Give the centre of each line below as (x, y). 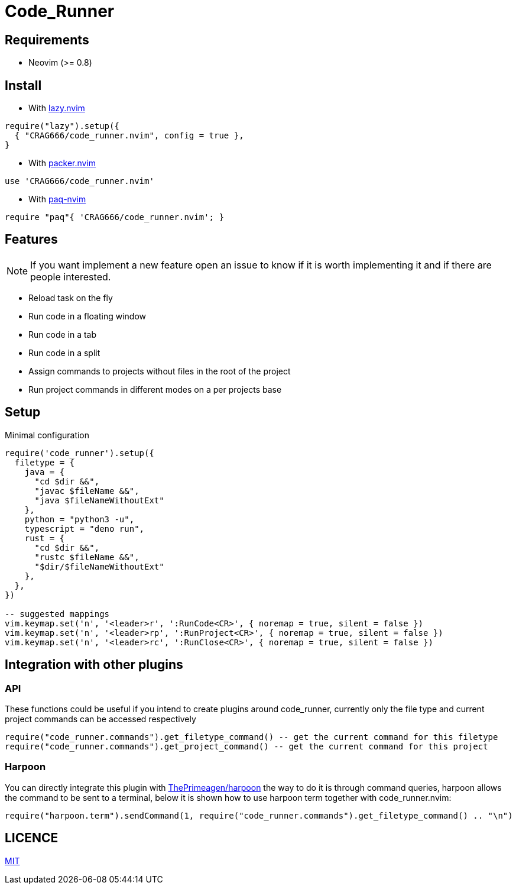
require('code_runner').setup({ (79, 453)
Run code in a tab (63, 334)
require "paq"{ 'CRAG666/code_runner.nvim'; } (114, 217)
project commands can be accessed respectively (100, 719)
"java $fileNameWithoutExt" (99, 500)
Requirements (47, 40)
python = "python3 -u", (79, 519)
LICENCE (32, 838)
